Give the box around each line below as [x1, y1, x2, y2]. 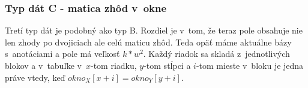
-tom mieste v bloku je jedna [196, 59, 304, 71]
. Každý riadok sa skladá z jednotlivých [143, 47, 290, 60]
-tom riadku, [90, 59, 137, 71]
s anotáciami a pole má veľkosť [5, 47, 120, 60]
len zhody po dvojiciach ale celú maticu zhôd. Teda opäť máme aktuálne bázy [5, 35, 292, 48]
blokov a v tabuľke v [5, 59, 82, 71]
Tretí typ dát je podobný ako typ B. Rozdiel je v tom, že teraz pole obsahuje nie [5, 24, 303, 37]
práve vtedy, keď [5, 71, 65, 83]
